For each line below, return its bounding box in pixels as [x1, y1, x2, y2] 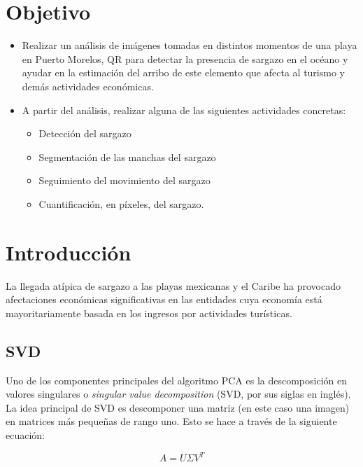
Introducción [6, 237, 131, 266]
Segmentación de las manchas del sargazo [38, 149, 216, 164]
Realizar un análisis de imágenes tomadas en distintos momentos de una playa [22, 38, 357, 53]
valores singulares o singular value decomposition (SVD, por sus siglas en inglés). [6, 386, 351, 401]
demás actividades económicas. [22, 78, 154, 93]
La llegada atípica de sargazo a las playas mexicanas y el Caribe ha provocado [6, 278, 341, 293]
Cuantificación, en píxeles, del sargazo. [38, 196, 204, 211]
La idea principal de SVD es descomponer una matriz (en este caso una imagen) [6, 400, 350, 414]
